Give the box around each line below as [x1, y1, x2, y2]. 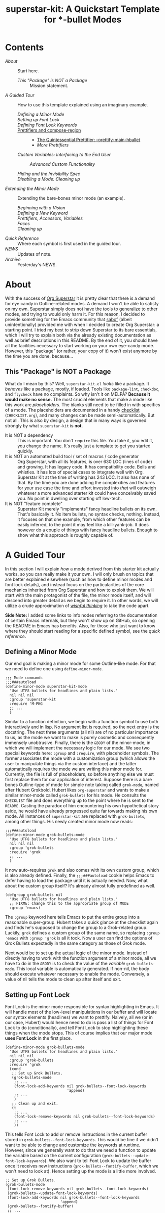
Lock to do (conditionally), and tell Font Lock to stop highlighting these [5, 1025, 148, 1031]
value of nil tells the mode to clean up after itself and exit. [5, 976, 122, 982]
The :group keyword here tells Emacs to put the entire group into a [5, 914, 140, 920]
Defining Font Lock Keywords [17, 122, 77, 128]
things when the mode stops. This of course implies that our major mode [5, 1030, 153, 1036]
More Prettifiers [36, 142, 69, 148]
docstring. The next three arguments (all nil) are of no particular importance [5, 729, 159, 735]
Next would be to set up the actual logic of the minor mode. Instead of [5, 950, 147, 956]
